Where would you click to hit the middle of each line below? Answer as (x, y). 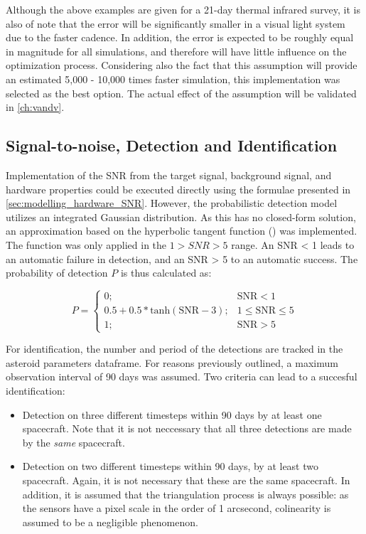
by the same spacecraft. (74, 442)
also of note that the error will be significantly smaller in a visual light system (176, 23)
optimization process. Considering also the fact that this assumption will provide (182, 65)
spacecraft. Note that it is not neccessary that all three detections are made (187, 428)
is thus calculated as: (166, 273)
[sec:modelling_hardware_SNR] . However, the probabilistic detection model (172, 203)
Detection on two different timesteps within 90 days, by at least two (171, 466)
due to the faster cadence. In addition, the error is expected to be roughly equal (180, 37)
